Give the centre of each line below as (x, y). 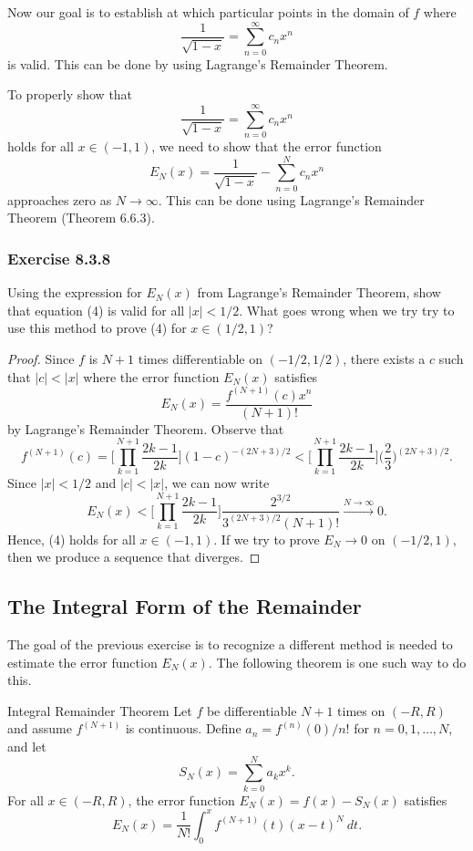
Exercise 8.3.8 (59, 258)
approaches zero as (60, 199)
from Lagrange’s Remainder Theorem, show (319, 292)
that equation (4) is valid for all (96, 310)
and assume (40, 728)
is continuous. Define (183, 728)
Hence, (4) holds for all (72, 539)
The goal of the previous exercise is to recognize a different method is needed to (230, 644)
